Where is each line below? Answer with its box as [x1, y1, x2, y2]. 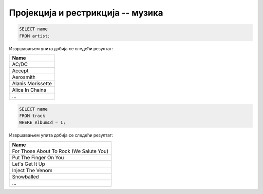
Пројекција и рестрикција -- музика [9, 7, 163, 18]
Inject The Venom [12, 167, 53, 174]
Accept [12, 67, 29, 74]
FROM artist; [19, 33, 51, 39]
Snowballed [12, 173, 39, 180]
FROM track [19, 113, 45, 118]
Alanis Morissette [12, 80, 52, 87]
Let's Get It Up [12, 160, 46, 167]
